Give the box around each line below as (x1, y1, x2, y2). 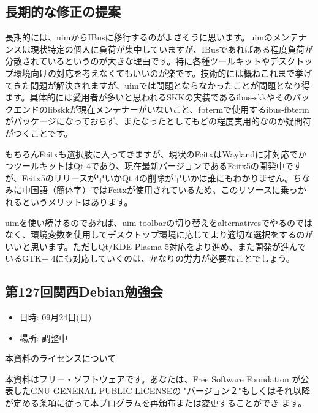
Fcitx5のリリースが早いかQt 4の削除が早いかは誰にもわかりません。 (21, 171, 293, 184)
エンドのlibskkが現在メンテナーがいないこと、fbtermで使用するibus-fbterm (13, 102, 309, 115)
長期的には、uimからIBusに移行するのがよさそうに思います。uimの (5, 31, 273, 44)
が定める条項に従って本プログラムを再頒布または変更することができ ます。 (5, 396, 307, 409)
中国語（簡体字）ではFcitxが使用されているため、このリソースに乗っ (21, 183, 298, 196)
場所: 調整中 (19, 331, 68, 344)
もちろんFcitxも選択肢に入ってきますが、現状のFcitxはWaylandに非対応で (5, 147, 298, 160)
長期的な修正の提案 (5, 2, 121, 21)
